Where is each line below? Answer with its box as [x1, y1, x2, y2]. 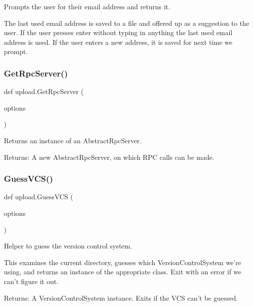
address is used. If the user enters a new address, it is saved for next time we [4, 37, 233, 47]
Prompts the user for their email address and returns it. [4, 1, 170, 11]
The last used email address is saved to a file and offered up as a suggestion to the [4, 18, 249, 28]
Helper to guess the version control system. [4, 241, 132, 251]
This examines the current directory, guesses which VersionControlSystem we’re [4, 257, 241, 267]
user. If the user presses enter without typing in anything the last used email [4, 27, 233, 38]
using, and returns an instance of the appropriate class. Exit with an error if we [4, 267, 241, 277]
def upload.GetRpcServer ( [4, 86, 84, 96]
